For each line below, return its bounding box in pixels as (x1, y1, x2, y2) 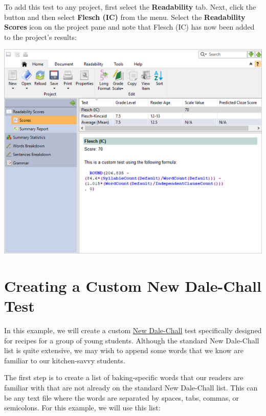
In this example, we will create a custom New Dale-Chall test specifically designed (4, 325, 262, 336)
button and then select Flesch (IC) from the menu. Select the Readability (4, 11, 246, 22)
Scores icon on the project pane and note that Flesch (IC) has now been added (4, 21, 255, 32)
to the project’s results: (4, 31, 77, 42)
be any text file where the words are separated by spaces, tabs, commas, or (4, 392, 239, 403)
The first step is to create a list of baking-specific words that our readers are (4, 372, 243, 383)
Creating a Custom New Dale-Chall (4, 275, 261, 296)
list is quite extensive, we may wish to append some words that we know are (4, 345, 243, 356)
